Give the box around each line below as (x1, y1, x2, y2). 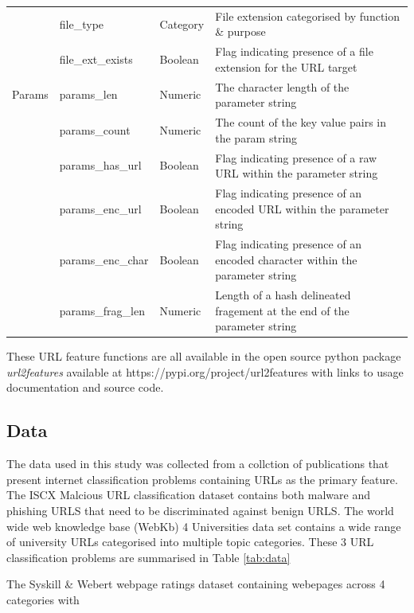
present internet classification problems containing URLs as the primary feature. (6, 470, 398, 487)
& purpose (215, 23, 266, 40)
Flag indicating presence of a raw (215, 149, 377, 166)
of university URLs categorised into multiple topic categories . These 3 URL (6, 533, 374, 550)
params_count (59, 121, 131, 138)
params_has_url (59, 157, 142, 174)
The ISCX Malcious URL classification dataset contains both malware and (6, 486, 370, 503)
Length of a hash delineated (215, 287, 351, 303)
